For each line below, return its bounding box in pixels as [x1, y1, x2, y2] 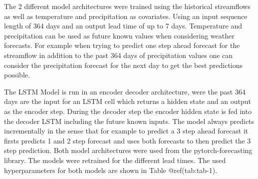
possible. [4, 69, 30, 80]
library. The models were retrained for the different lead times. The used [4, 154, 226, 165]
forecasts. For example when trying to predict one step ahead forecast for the [4, 40, 240, 50]
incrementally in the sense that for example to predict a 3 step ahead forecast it [4, 125, 249, 136]
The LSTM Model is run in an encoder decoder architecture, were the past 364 [4, 86, 246, 96]
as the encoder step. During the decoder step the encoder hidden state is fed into [4, 105, 252, 116]
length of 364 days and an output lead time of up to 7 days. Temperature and [4, 20, 243, 31]
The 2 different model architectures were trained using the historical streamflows [4, 1, 251, 11]
